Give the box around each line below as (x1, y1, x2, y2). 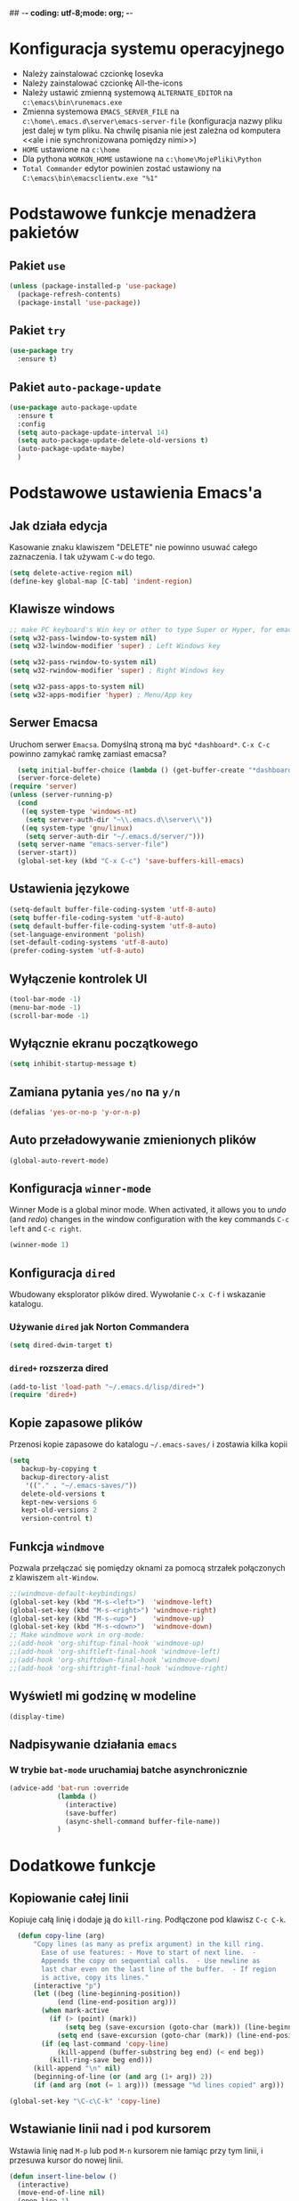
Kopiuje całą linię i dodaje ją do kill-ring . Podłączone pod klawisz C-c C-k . (9, 1914, 287, 1925)
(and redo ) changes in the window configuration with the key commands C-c (9, 1214, 290, 1225)
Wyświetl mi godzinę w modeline (9, 1688, 197, 1704)
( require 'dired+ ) (9, 1391, 77, 1400)
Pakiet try (9, 323, 66, 338)
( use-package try (9, 347, 74, 356)
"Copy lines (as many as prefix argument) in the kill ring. (32, 1940, 265, 1949)
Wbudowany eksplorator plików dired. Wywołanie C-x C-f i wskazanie (9, 1289, 266, 1300)
